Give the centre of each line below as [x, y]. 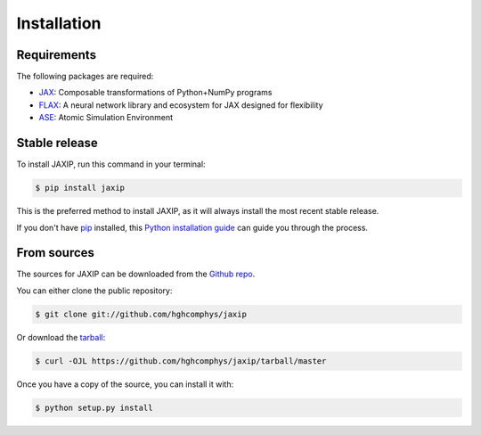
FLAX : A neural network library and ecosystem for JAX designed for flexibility [181, 105]
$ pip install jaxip [80, 188]
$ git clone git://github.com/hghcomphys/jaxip [141, 314]
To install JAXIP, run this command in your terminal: [111, 164]
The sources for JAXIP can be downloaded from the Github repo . [136, 274]
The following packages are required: [85, 77]
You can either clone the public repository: [94, 291]
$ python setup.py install [94, 407]
